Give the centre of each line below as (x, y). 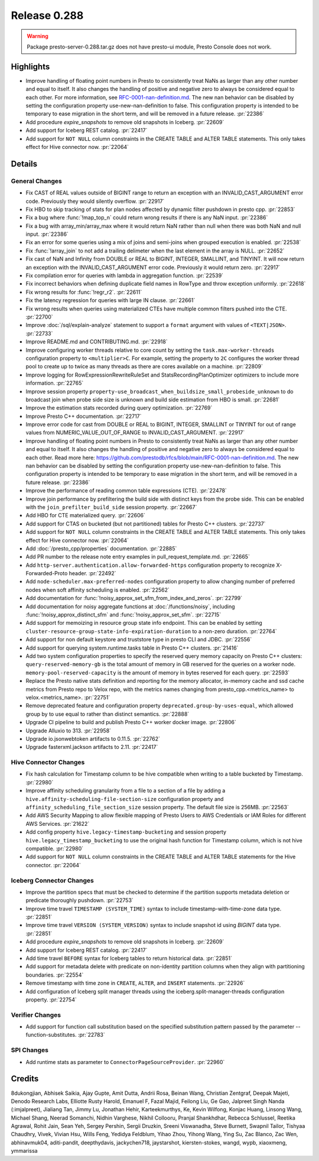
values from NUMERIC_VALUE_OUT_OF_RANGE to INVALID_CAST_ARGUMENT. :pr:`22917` (135, 433)
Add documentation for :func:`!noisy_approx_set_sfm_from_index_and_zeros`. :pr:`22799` (134, 598)
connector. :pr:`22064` (53, 865)
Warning (38, 36)
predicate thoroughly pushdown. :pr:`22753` (80, 900)
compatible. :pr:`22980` (55, 848)
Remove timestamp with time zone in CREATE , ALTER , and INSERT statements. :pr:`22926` (135, 983)
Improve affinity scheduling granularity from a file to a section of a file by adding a (126, 791)
